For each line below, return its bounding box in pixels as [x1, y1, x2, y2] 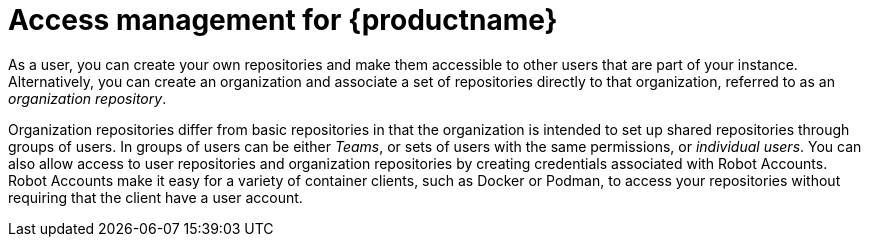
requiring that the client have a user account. [8, 188, 303, 206]
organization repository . [8, 89, 167, 107]
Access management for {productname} [8, 3, 558, 37]
